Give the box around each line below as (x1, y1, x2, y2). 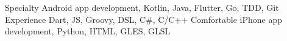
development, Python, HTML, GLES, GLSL (5, 25, 171, 37)
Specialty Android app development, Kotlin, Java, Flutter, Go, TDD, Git (5, 1, 279, 13)
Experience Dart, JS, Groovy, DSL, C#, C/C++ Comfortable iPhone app (5, 13, 282, 25)
